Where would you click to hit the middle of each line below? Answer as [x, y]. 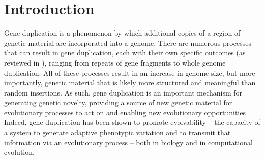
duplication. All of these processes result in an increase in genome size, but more [130, 72]
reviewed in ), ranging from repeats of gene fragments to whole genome [115, 62]
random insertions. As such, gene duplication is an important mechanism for [123, 92]
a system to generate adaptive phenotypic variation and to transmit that [117, 132]
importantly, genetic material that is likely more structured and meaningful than [130, 83]
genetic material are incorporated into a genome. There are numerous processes [128, 42]
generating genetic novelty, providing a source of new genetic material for [118, 102]
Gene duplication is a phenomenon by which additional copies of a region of [122, 33]
